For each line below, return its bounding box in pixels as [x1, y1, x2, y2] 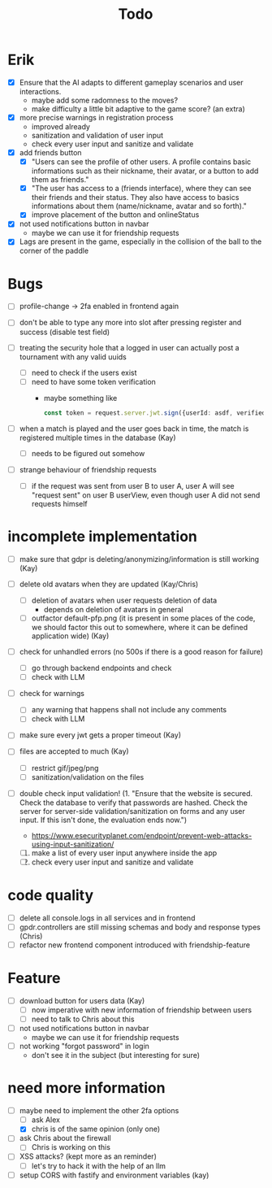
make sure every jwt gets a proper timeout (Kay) [19, 730, 182, 740]
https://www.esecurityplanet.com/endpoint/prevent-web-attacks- [31, 830, 253, 840]
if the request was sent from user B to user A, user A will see [31, 481, 235, 490]
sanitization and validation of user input [31, 131, 164, 141]
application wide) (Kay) [31, 631, 110, 641]
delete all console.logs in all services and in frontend [19, 912, 196, 923]
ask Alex [31, 1115, 60, 1125]
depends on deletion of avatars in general [43, 604, 183, 614]
